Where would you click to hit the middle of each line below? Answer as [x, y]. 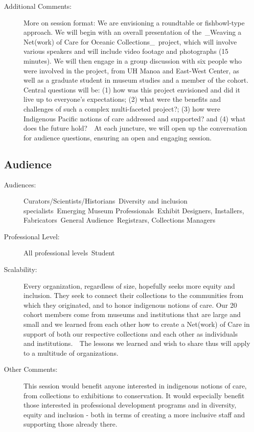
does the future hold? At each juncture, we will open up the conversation [135, 128]
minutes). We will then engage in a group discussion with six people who [133, 60]
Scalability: [21, 269]
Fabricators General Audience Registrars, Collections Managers [119, 220]
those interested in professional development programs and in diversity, [130, 405]
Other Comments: [31, 369]
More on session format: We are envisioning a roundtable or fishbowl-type [134, 22]
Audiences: [20, 184]
